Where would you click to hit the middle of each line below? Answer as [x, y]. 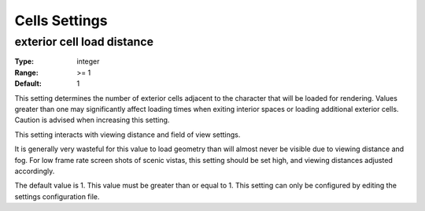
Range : [26, 72]
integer [88, 61]
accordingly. [35, 171]
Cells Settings [61, 20]
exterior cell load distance [84, 42]
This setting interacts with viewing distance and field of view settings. [128, 135]
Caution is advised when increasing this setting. [92, 120]
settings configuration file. [57, 196]
